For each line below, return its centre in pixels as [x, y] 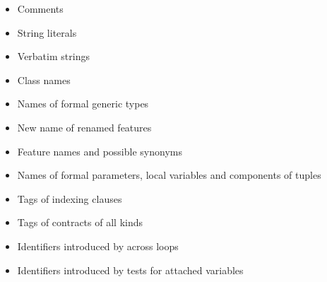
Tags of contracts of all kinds [80, 222]
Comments [40, 8]
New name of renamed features [84, 127]
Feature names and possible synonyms [100, 151]
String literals [47, 32]
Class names [44, 80]
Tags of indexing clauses [70, 198]
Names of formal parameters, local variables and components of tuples [169, 175]
